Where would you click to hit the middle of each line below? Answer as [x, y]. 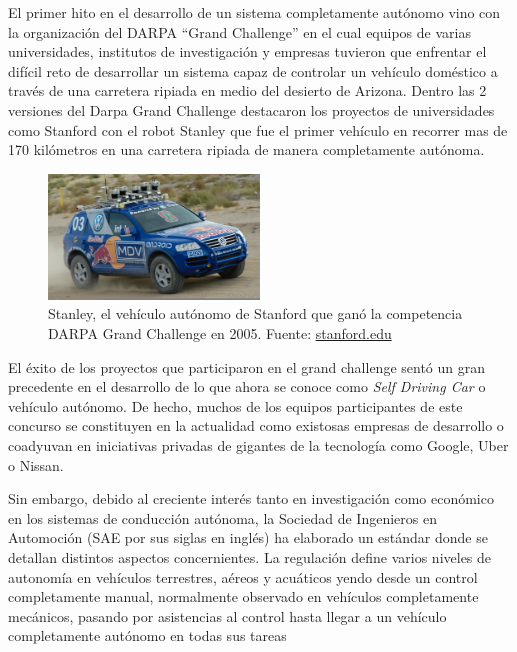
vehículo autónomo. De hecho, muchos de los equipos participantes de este [235, 405]
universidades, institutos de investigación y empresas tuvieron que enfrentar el [247, 51]
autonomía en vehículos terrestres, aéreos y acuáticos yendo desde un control [243, 576]
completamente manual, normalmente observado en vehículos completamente [243, 596]
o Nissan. [36, 464]
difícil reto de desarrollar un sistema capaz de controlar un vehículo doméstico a [253, 70]
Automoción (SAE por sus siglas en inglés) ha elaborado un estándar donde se [248, 537]
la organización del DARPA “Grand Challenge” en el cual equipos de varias [239, 31]
